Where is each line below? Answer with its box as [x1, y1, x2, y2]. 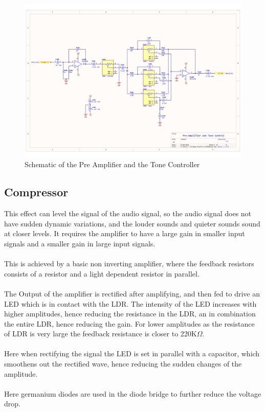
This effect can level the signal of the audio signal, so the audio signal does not [4, 208, 252, 219]
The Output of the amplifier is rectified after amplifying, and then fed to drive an [4, 288, 260, 299]
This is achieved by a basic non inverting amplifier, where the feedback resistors [4, 258, 254, 269]
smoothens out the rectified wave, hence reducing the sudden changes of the [4, 358, 242, 369]
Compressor [4, 184, 69, 200]
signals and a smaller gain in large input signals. [4, 238, 156, 248]
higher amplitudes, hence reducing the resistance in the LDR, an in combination [4, 308, 256, 319]
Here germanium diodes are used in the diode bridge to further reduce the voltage [4, 388, 261, 399]
